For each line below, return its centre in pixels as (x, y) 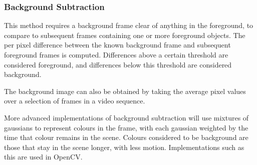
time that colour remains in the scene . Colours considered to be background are (126, 137)
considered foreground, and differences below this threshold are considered (118, 64)
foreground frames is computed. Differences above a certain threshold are (116, 54)
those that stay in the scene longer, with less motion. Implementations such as (124, 147)
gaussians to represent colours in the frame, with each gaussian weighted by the (126, 127)
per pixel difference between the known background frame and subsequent (117, 45)
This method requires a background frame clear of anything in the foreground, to (129, 25)
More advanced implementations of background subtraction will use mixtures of (126, 117)
